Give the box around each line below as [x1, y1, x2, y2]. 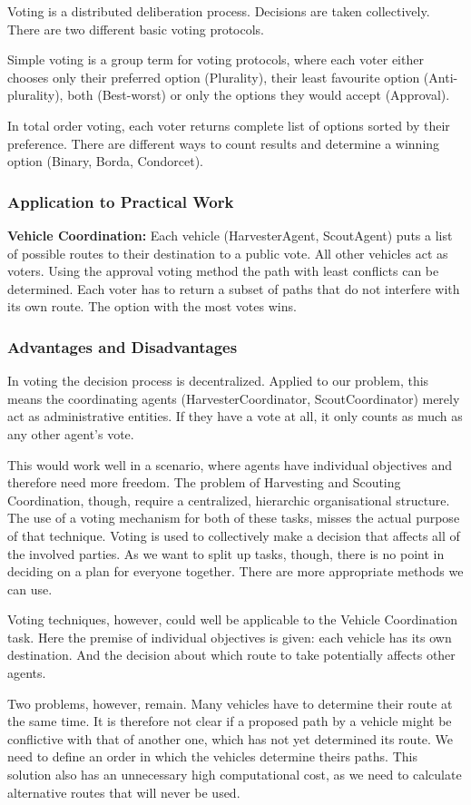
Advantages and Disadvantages [7, 335, 238, 358]
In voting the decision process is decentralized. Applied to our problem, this [7, 371, 429, 390]
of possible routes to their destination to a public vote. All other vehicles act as [7, 243, 448, 262]
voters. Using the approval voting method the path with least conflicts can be [7, 261, 439, 280]
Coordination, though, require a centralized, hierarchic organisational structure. [7, 490, 450, 509]
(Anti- [423, 67, 458, 86]
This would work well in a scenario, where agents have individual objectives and [7, 455, 453, 474]
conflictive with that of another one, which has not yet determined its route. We [7, 729, 454, 748]
